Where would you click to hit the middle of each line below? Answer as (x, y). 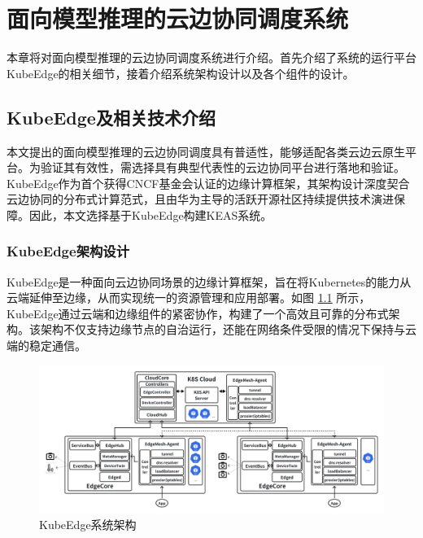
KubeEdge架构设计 (68, 251)
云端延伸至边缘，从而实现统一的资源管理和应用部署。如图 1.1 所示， (189, 297)
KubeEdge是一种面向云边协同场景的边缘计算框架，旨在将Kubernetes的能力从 (209, 281)
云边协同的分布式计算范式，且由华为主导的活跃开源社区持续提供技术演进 (200, 199)
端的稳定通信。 (46, 346)
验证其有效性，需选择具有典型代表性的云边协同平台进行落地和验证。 (222, 167)
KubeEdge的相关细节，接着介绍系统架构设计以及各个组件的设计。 (181, 73)
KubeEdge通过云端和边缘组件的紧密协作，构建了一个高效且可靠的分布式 (198, 313)
